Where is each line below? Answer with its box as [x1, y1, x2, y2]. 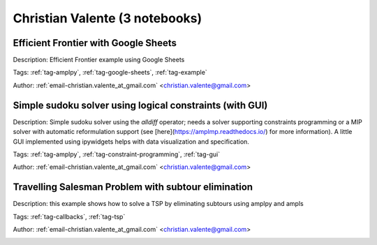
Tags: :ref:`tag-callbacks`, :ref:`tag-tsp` [13, 212, 126, 221]
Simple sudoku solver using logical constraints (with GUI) [13, 99, 268, 111]
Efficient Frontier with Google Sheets [13, 37, 177, 49]
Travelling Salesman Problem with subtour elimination [13, 181, 253, 193]
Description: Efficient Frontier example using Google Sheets [13, 56, 185, 64]
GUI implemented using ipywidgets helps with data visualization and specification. [13, 137, 249, 146]
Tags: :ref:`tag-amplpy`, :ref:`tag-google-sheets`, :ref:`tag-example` [13, 68, 207, 77]
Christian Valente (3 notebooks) [13, 10, 202, 26]
